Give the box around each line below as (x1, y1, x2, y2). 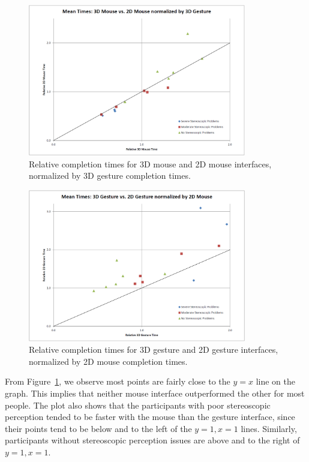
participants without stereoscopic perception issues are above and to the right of (5, 434, 300, 446)
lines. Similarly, (241, 422, 297, 434)
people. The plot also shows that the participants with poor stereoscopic (5, 398, 271, 411)
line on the (256, 375, 295, 388)
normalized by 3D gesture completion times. (29, 169, 191, 182)
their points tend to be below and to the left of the (5, 422, 192, 434)
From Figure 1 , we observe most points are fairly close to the (5, 375, 230, 388)
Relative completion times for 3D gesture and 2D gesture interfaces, (29, 343, 278, 356)
